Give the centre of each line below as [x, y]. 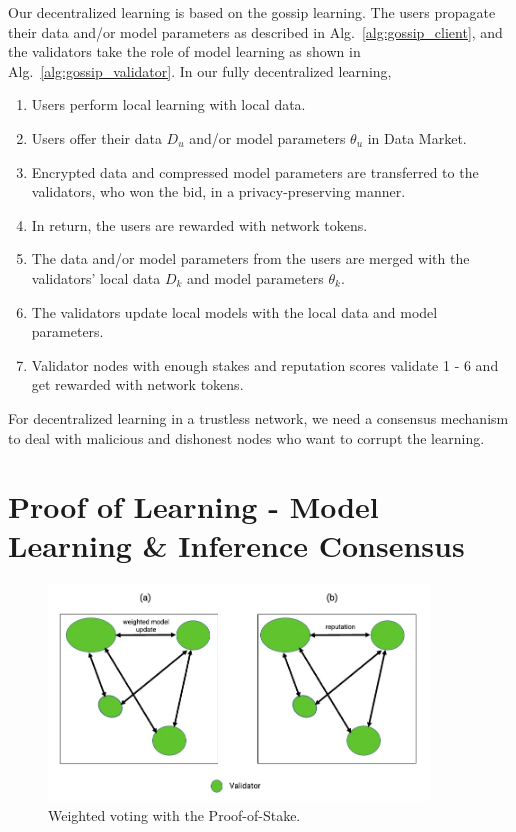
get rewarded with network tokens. [137, 384]
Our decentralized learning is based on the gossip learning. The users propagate [252, 12]
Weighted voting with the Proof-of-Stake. [174, 814]
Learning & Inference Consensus [236, 545]
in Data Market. [417, 137]
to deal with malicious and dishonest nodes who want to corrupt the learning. [246, 437]
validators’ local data [96, 277]
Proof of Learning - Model [193, 506]
